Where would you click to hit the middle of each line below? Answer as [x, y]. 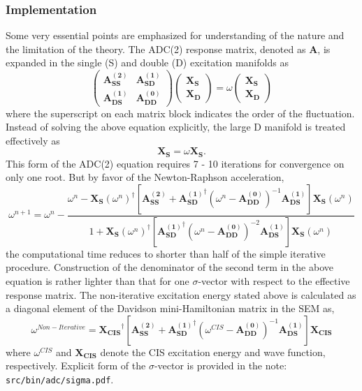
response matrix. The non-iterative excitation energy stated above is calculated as [181, 294]
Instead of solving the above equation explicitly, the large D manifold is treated [176, 127]
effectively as [33, 140]
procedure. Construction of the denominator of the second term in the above [169, 267]
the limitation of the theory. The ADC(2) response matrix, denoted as [156, 49]
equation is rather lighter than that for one [97, 281]
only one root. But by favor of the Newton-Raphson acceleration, [145, 177]
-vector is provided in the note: [220, 366]
